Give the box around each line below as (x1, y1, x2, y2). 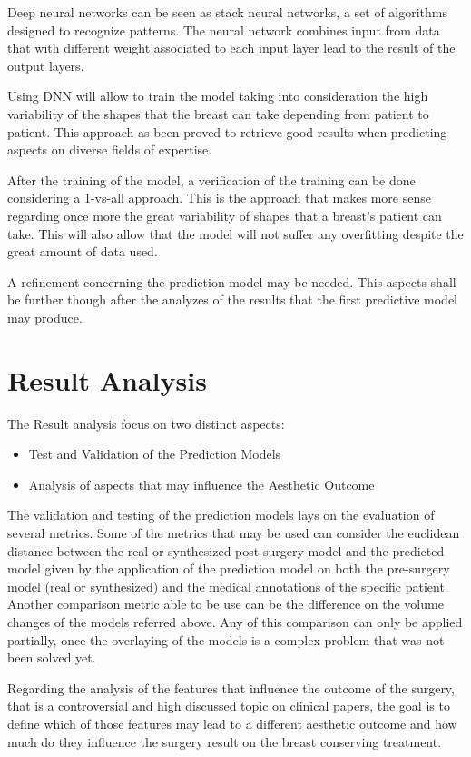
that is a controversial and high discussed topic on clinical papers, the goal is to (7, 696, 450, 715)
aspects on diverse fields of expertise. (7, 140, 212, 159)
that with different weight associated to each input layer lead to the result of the (7, 38, 456, 57)
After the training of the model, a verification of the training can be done (7, 170, 416, 189)
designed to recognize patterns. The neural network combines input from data (7, 20, 440, 39)
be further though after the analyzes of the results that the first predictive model (7, 290, 458, 309)
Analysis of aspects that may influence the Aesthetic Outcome (28, 474, 375, 493)
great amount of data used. (7, 242, 158, 261)
